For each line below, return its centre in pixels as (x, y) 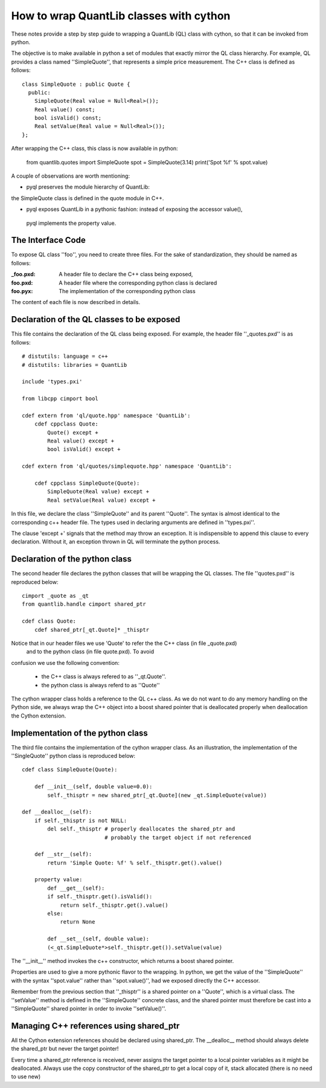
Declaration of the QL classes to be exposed (96, 319)
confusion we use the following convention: (66, 662)
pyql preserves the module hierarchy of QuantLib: (88, 187)
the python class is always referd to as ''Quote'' (101, 685)
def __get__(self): (76, 888)
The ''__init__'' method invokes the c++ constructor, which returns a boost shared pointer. (123, 960)
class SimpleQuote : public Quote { (76, 84)
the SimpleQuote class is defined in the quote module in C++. (88, 198)
